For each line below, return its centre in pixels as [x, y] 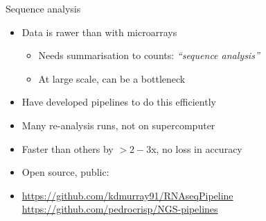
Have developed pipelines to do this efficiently [119, 102]
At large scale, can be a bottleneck [112, 78]
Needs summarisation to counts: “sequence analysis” [149, 55]
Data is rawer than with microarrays [99, 32]
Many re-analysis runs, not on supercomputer [118, 125]
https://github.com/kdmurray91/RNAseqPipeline [127, 195]
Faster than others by [68, 148]
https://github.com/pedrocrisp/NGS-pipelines [120, 209]
